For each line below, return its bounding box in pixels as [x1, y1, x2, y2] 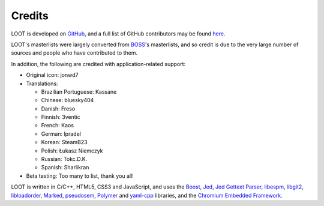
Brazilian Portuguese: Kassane [41, 88, 117, 95]
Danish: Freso [41, 105, 76, 112]
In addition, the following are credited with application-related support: [11, 60, 186, 67]
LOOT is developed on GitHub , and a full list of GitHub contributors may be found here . [11, 30, 226, 37]
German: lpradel [41, 130, 81, 138]
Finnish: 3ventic [41, 114, 80, 121]
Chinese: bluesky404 [41, 97, 94, 104]
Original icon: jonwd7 [26, 71, 79, 79]
